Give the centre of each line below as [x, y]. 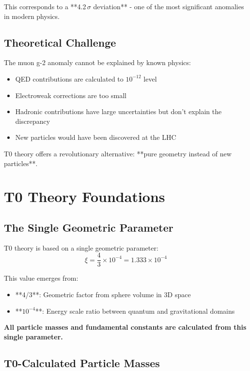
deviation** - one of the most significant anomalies [169, 6]
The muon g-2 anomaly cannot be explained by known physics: [97, 62]
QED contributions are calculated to [69, 78]
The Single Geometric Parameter [89, 227]
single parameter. [33, 336]
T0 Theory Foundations [85, 196]
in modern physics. [32, 16]
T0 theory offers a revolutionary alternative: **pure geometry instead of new [118, 153]
